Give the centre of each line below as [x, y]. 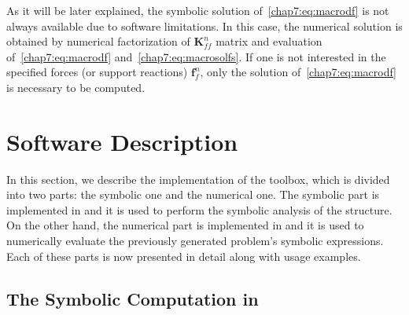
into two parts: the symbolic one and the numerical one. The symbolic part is [193, 194]
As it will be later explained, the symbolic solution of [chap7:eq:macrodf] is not [198, 10]
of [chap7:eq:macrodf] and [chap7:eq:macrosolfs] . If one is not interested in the [196, 56]
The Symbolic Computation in [133, 298]
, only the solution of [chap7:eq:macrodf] [298, 72]
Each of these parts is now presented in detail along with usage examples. [184, 256]
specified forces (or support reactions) [97, 72]
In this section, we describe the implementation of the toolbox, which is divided [198, 179]
